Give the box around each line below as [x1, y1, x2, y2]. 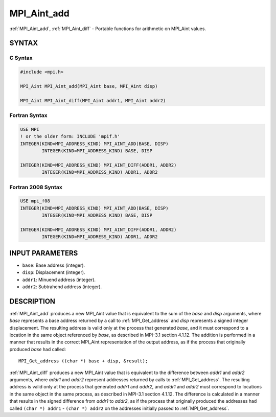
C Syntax [9, 54, 33, 61]
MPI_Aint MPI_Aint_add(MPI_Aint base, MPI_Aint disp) [20, 83, 158, 89]
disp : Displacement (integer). [22, 269, 85, 275]
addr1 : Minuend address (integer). [22, 276, 96, 283]
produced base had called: [9, 346, 66, 352]
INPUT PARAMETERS [9, 248, 78, 258]
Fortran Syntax [9, 112, 48, 119]
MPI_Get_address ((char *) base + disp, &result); [18, 358, 148, 364]
